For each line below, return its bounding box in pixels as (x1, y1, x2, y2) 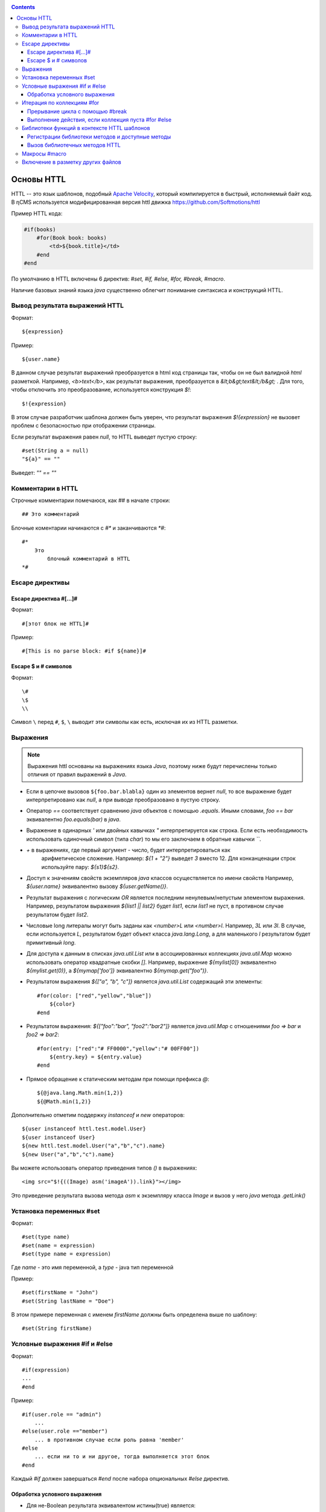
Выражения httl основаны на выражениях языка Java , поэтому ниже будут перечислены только (27, 762, 277, 769)
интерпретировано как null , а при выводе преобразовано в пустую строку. (26, 796, 220, 803)
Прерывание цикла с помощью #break (27, 108, 127, 115)
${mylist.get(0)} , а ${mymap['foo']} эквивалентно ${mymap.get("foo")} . (26, 966, 208, 974)
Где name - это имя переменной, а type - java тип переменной (11, 1264, 174, 1271)
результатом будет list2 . (26, 911, 89, 918)
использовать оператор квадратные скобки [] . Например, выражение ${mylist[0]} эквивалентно (26, 959, 277, 966)
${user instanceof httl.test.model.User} (22, 1126, 146, 1132)
